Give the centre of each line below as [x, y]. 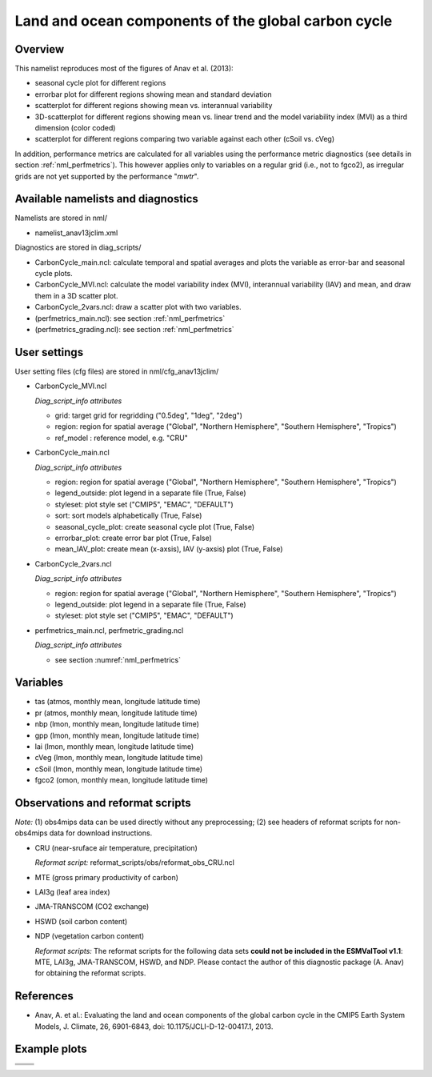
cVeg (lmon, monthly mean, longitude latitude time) [119, 758]
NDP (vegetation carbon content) [90, 936]
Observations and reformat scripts [103, 803]
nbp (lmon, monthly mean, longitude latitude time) [117, 724]
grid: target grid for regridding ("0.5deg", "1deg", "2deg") [149, 415]
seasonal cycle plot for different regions [100, 83]
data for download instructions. [101, 833]
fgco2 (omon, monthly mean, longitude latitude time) [121, 780]
